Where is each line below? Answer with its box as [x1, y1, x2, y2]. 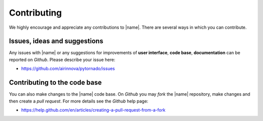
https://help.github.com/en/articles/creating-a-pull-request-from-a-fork [21, 107, 166, 113]
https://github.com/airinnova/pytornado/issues [21, 66, 115, 72]
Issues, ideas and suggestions [9, 37, 103, 45]
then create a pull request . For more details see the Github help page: [9, 98, 149, 104]
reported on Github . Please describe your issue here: [9, 57, 115, 62]
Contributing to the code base [9, 79, 102, 87]
